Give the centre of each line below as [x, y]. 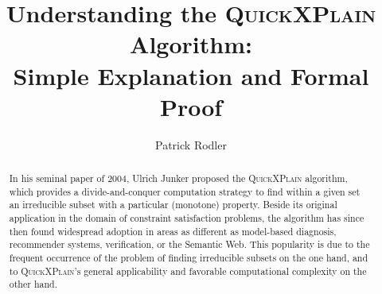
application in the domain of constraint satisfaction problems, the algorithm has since [187, 218]
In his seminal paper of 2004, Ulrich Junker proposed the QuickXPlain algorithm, [178, 178]
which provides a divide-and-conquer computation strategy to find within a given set [185, 191]
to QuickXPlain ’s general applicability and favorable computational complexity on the [188, 271]
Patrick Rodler [191, 144]
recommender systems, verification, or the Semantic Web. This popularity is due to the [189, 244]
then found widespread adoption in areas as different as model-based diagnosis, [173, 231]
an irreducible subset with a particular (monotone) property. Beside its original [173, 205]
